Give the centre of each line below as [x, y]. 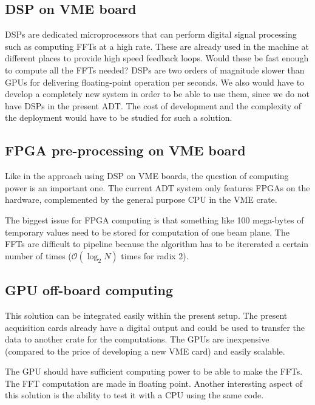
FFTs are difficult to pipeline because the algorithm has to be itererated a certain [157, 244]
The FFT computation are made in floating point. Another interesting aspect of [154, 383]
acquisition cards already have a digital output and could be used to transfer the [155, 327]
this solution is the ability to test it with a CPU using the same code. [134, 395]
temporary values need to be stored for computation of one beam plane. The [147, 232]
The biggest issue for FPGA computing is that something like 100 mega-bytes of [154, 220]
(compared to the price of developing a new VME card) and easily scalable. [145, 351]
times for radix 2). [155, 255]
